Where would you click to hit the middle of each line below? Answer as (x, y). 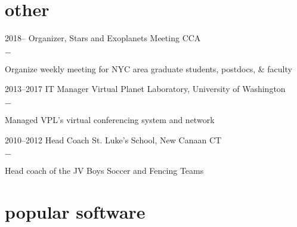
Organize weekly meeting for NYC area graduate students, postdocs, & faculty (148, 68)
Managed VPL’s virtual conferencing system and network (110, 119)
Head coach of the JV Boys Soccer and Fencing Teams (104, 171)
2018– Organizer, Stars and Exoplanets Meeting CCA (103, 38)
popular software (75, 211)
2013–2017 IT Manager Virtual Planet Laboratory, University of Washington (145, 89)
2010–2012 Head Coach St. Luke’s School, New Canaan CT (113, 139)
